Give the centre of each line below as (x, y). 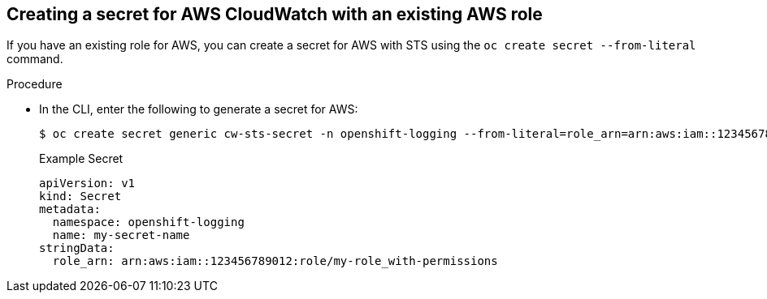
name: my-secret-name (121, 235)
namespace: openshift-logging (148, 222)
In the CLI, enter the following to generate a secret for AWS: (199, 109)
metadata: (70, 209)
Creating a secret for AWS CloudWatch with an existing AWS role (275, 14)
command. (35, 59)
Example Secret (81, 159)
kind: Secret (80, 196)
